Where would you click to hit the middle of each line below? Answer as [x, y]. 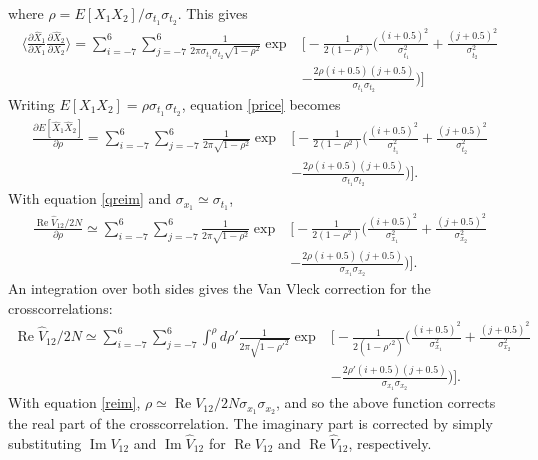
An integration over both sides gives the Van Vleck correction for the [219, 287]
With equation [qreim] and [90, 198]
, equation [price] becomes [261, 103]
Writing [31, 103]
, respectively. [390, 442]
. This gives [212, 13]
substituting [45, 442]
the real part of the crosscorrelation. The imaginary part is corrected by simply [250, 422]
